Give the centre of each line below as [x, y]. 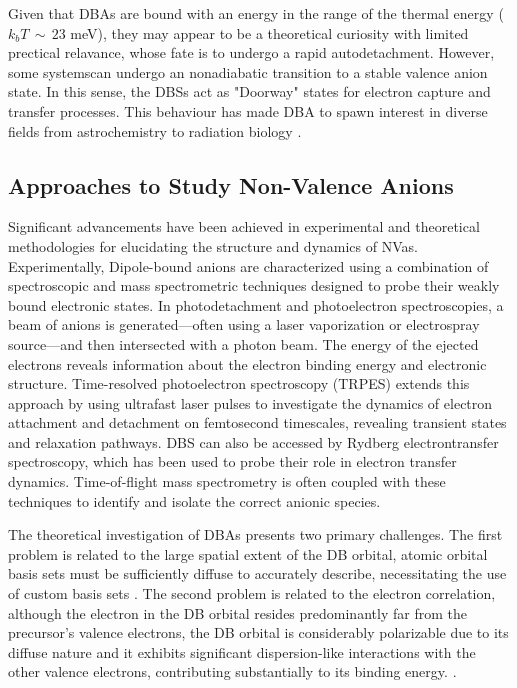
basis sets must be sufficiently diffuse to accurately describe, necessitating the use [257, 573]
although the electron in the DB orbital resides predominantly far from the [237, 612]
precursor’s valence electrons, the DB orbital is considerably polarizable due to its [258, 632]
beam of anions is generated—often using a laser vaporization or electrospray [244, 324]
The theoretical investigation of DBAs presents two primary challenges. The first [255, 534]
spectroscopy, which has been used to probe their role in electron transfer [232, 461]
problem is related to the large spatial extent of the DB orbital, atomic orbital [248, 553]
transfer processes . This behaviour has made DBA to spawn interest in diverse [248, 110]
